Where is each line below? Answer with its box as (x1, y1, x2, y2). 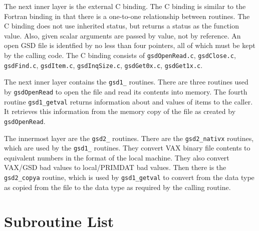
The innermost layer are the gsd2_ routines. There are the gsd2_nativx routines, (4, 132, 254, 143)
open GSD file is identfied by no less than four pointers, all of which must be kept (4, 40, 255, 50)
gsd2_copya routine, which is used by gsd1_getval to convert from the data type (4, 172, 254, 182)
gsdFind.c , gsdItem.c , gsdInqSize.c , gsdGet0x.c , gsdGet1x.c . (4, 59, 203, 70)
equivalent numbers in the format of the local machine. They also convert (4, 152, 229, 162)
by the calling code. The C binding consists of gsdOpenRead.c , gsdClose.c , (4, 49, 236, 60)
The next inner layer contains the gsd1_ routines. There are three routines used (4, 76, 248, 87)
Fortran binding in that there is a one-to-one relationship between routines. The (4, 10, 250, 21)
